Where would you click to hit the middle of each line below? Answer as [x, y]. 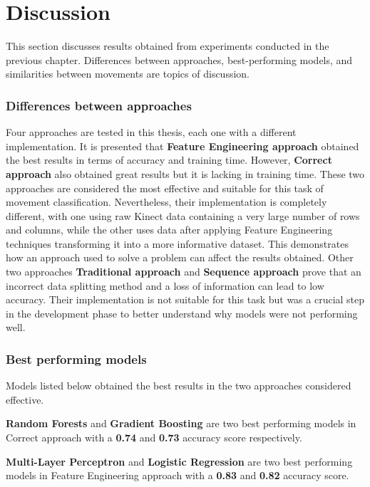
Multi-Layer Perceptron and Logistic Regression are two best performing [179, 461]
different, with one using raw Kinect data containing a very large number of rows [183, 215]
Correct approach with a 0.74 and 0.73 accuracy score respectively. [154, 438]
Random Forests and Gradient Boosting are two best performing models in [181, 423]
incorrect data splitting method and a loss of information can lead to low [165, 285]
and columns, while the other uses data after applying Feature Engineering [169, 230]
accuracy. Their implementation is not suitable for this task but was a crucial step [185, 299]
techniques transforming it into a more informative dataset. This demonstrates [177, 243]
